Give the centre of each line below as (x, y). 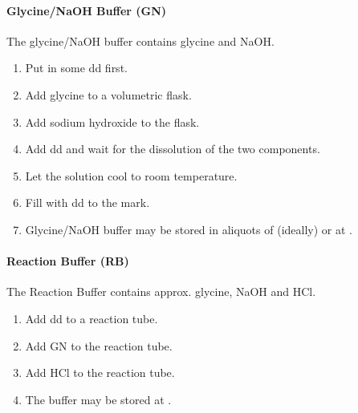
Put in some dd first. (76, 68)
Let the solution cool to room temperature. (131, 175)
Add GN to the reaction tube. (99, 345)
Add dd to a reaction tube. (92, 318)
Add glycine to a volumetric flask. (108, 94)
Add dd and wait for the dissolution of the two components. (173, 149)
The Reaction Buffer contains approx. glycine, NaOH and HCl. (161, 292)
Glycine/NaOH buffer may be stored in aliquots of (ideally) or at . (189, 229)
